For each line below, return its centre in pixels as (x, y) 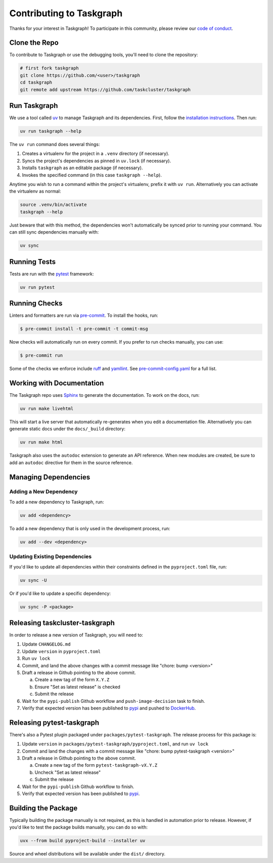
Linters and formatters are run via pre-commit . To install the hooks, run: (84, 315)
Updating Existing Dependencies (51, 556)
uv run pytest (37, 287)
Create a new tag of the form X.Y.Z (72, 680)
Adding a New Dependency (43, 492)
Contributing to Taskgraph (66, 13)
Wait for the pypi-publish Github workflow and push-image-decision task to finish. (113, 701)
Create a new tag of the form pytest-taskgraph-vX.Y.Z (96, 765)
